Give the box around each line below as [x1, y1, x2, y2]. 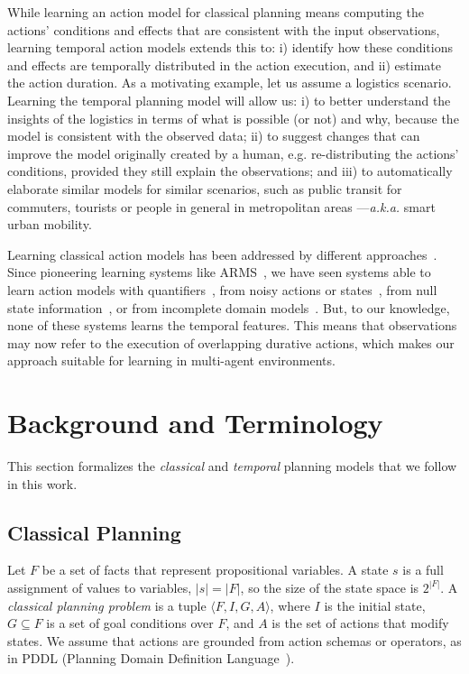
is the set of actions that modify [271, 614, 449, 632]
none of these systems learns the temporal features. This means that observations [7, 316, 457, 335]
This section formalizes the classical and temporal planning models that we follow [7, 457, 457, 475]
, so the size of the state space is [240, 577, 419, 596]
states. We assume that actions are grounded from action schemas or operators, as [7, 631, 462, 650]
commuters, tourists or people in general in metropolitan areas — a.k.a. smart [7, 197, 436, 216]
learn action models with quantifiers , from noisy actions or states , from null [7, 280, 437, 299]
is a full [402, 560, 444, 579]
